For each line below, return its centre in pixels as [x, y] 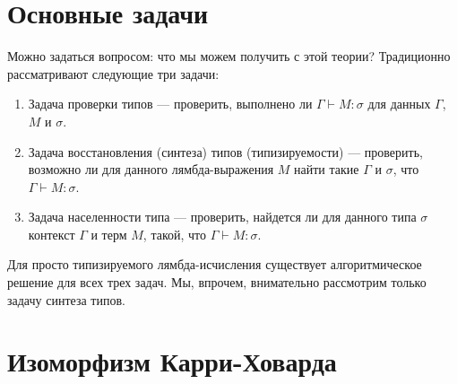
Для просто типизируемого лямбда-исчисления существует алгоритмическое [215, 264]
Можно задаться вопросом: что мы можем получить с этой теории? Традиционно [229, 56]
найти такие [327, 169]
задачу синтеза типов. [66, 299]
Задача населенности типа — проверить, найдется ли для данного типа [222, 217]
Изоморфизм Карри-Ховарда [172, 361]
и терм [109, 234]
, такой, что [175, 234]
